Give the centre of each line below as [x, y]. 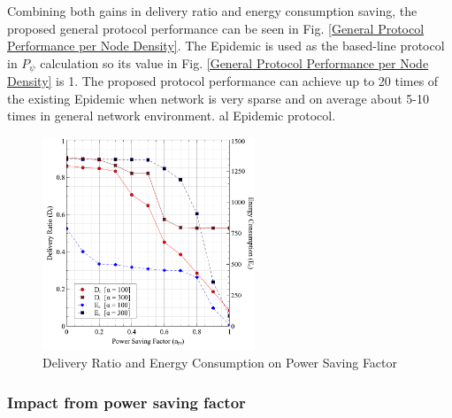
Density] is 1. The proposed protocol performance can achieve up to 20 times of [223, 81]
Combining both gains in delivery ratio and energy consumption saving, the [212, 11]
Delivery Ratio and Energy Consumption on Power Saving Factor [220, 363]
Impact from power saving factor [126, 402]
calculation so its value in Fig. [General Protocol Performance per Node [234, 62]
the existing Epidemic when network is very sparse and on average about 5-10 [218, 98]
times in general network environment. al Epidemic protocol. [172, 116]
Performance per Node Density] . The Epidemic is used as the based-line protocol [226, 46]
